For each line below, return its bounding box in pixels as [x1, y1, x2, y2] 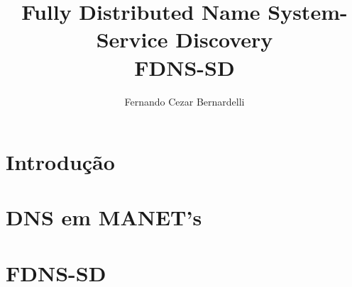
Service [96, 25, 168, 54]
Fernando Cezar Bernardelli [124, 94, 245, 108]
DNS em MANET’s [6, 203, 202, 232]
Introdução [6, 147, 115, 176]
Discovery [175, 25, 273, 54]
